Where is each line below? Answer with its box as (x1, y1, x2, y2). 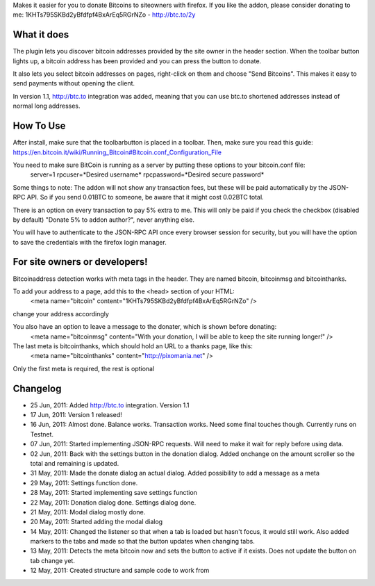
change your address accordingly (12, 309, 109, 318)
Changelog (12, 382, 62, 394)
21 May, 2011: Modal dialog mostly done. (30, 507, 146, 516)
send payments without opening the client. (12, 79, 135, 88)
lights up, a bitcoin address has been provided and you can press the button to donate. (12, 56, 262, 65)
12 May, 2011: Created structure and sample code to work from (30, 567, 210, 575)
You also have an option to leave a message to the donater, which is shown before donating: (12, 323, 277, 331)
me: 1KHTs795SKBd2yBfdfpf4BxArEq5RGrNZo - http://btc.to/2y (12, 10, 196, 19)
